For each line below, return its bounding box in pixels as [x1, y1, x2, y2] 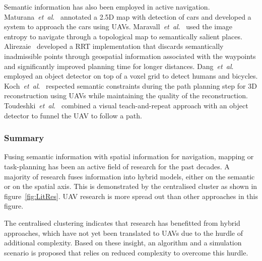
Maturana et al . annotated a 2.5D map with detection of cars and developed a [4, 11, 251, 22]
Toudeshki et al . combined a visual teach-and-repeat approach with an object [4, 100, 248, 110]
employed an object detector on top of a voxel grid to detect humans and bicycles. [4, 71, 258, 81]
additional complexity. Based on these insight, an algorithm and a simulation [4, 237, 242, 248]
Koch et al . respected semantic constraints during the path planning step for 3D [4, 80, 257, 91]
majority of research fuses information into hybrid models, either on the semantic [4, 171, 255, 181]
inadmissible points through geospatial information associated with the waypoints [4, 50, 256, 61]
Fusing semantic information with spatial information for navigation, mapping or [4, 151, 254, 162]
